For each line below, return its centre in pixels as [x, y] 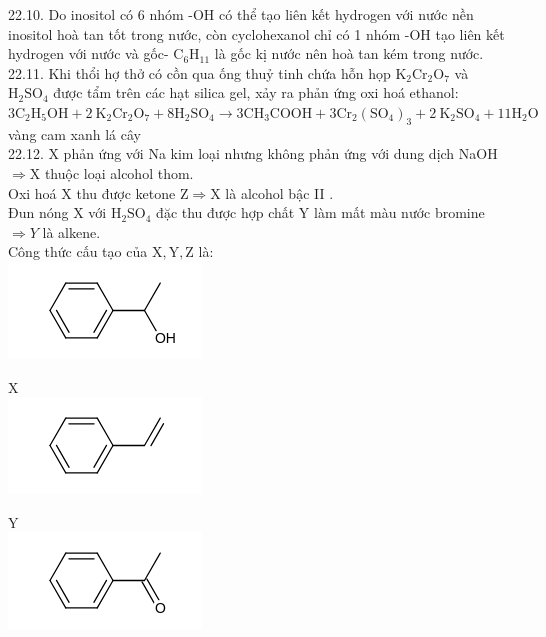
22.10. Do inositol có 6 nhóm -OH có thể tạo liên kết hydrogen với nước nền [241, 14]
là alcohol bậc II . [279, 192]
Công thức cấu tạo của [78, 251]
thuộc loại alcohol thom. [119, 172]
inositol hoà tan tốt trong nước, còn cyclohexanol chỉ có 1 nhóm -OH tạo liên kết [256, 33]
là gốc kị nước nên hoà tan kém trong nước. [349, 53]
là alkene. [71, 231]
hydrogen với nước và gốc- [88, 53]
